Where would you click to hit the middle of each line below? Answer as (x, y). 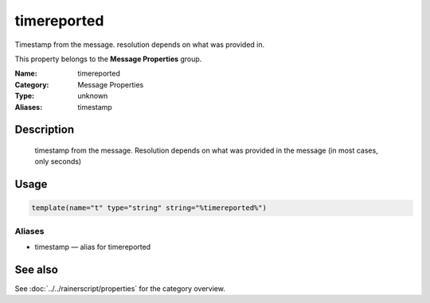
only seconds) (58, 161)
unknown (93, 96)
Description (45, 130)
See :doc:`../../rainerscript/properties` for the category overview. (120, 288)
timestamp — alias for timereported (93, 247)
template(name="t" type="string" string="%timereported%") (149, 208)
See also (37, 269)
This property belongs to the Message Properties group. (108, 59)
